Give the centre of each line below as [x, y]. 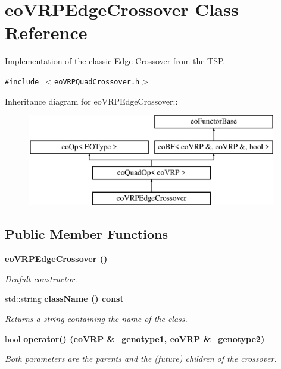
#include [22, 82]
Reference [46, 32]
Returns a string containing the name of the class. [96, 318]
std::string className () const [64, 299]
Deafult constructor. [41, 278]
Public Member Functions [86, 234]
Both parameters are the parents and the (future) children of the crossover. [141, 359]
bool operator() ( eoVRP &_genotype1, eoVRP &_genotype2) [135, 338]
